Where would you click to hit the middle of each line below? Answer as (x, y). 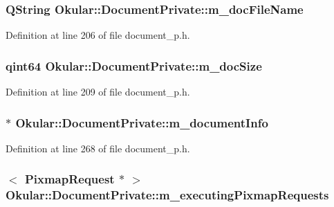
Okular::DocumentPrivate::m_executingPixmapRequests (167, 195)
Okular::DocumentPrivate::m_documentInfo (142, 122)
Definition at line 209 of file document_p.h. (98, 92)
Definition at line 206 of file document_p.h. (98, 35)
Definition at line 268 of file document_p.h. (98, 148)
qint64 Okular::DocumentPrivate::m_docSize (134, 65)
